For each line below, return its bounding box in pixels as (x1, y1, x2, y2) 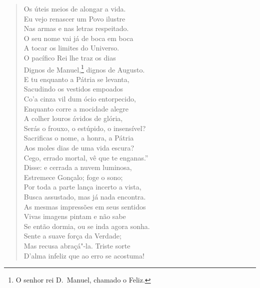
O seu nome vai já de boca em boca (23, 32, 133, 43)
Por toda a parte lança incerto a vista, (23, 181, 141, 192)
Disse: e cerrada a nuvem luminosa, (23, 162, 132, 172)
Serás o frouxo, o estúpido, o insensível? (23, 122, 146, 133)
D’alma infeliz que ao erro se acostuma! (23, 250, 144, 260)
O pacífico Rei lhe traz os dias (23, 52, 116, 62)
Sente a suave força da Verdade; (23, 230, 121, 241)
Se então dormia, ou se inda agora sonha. (23, 220, 150, 231)
